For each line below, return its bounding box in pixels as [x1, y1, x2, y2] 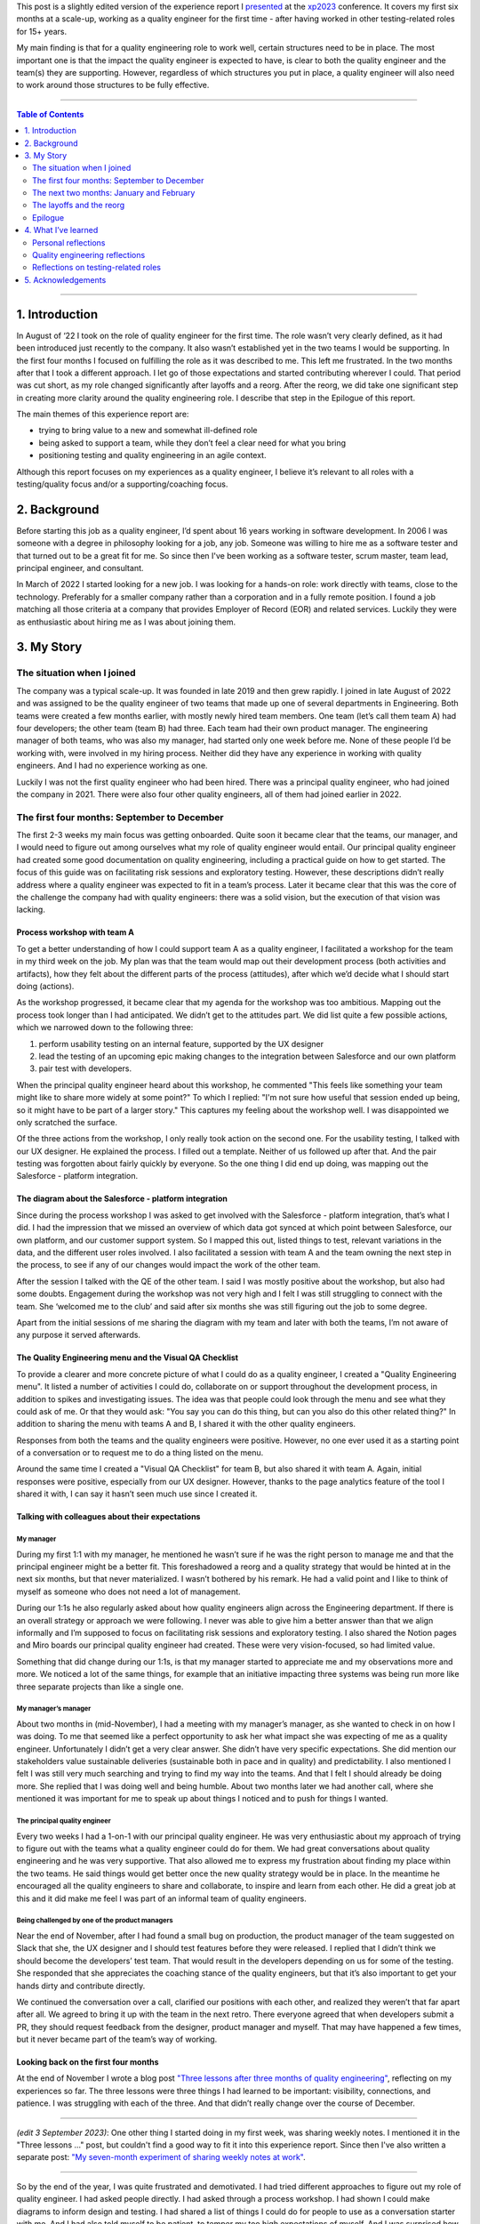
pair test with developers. [38, 1063, 132, 1074]
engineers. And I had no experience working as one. [16, 761, 208, 771]
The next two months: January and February [32, 188, 196, 198]
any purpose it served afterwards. [16, 1330, 141, 1341]
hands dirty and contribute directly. [16, 1980, 146, 1991]
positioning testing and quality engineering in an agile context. [38, 450, 267, 461]
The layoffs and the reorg [32, 200, 125, 211]
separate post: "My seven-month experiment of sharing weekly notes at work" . [16, 2152, 306, 2163]
